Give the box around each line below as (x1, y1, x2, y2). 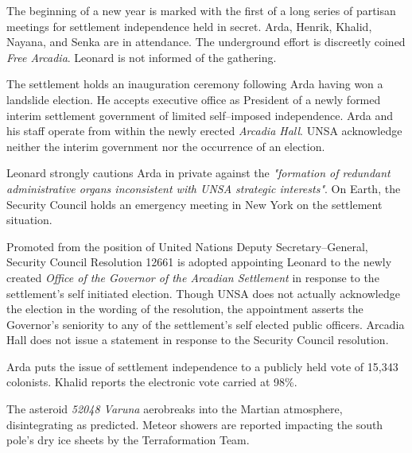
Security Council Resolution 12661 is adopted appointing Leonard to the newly (6, 254, 392, 270)
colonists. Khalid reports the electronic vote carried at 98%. (6, 374, 297, 390)
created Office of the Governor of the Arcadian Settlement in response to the (6, 269, 379, 285)
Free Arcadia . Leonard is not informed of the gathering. (6, 48, 277, 65)
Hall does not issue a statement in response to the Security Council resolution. (6, 331, 389, 348)
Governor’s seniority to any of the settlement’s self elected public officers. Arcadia (6, 316, 405, 332)
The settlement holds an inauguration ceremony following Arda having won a (6, 75, 383, 92)
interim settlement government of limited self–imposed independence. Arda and (6, 106, 394, 123)
